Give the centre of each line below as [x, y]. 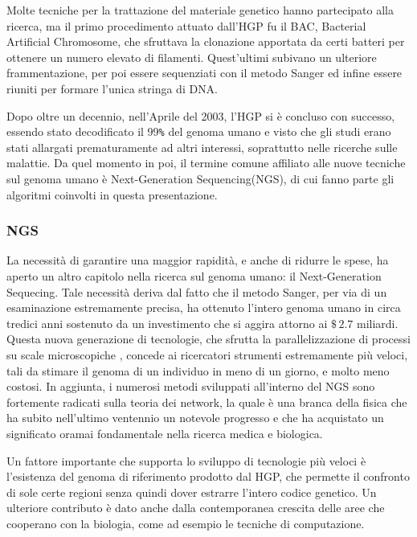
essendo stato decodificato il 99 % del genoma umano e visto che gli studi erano [199, 131]
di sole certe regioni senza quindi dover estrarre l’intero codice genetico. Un [192, 492]
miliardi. [377, 323]
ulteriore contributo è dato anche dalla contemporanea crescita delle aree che [196, 508]
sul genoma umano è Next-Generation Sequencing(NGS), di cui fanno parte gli [200, 178]
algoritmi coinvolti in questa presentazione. [112, 194]
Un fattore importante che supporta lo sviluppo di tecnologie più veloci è [186, 460]
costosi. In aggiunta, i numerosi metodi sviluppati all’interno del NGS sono [191, 386]
